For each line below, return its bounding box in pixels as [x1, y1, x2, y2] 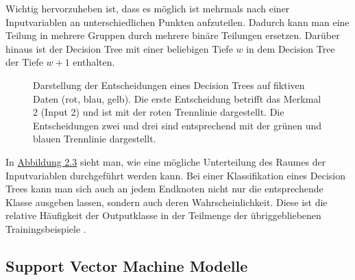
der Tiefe [5, 55, 43, 69]
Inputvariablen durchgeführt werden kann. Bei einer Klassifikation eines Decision [5, 168, 345, 182]
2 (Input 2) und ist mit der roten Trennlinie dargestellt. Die [33, 105, 284, 119]
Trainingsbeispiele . [5, 221, 86, 236]
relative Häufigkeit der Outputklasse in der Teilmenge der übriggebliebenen [5, 208, 321, 222]
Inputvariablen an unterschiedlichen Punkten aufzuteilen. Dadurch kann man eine [5, 14, 350, 29]
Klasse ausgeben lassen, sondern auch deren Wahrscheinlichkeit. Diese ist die [5, 194, 328, 209]
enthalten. [73, 55, 115, 69]
